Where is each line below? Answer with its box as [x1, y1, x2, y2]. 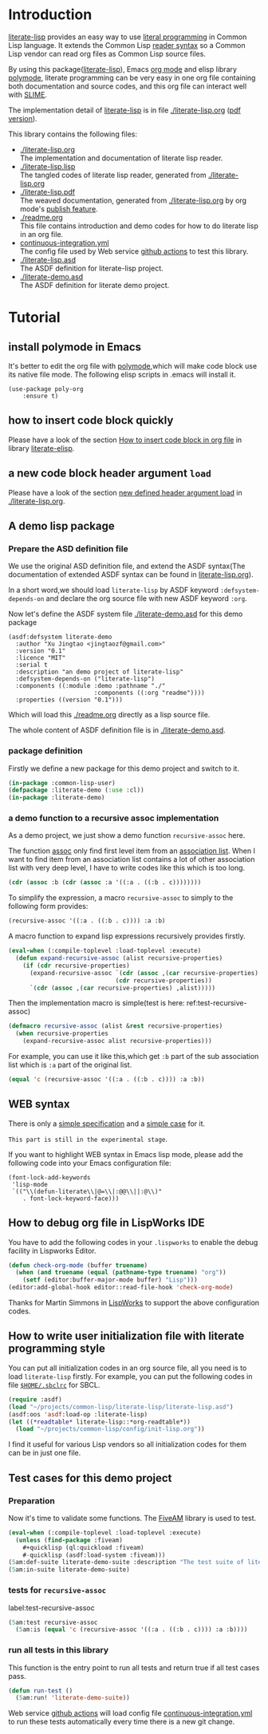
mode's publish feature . [19, 203, 98, 213]
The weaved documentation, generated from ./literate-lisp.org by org [19, 196, 247, 205]
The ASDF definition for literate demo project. [19, 280, 170, 290]
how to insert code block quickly [8, 413, 174, 428]
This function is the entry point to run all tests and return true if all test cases [8, 1662, 260, 1673]
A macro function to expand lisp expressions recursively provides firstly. [8, 931, 246, 941]
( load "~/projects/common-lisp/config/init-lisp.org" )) [15, 1425, 205, 1433]
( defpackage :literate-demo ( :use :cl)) [8, 786, 145, 795]
